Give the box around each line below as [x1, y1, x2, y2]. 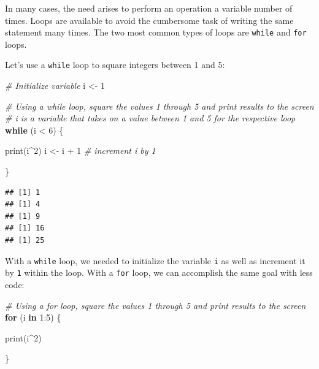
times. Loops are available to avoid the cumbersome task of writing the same [5, 13, 294, 26]
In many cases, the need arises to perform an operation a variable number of [5, 2, 293, 14]
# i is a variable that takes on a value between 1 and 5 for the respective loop [5, 112, 296, 124]
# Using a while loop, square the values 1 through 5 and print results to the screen [5, 99, 314, 112]
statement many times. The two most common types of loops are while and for [5, 26, 307, 39]
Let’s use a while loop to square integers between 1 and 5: [5, 58, 225, 71]
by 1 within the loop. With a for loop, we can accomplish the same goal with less [5, 266, 313, 279]
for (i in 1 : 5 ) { [5, 311, 61, 324]
